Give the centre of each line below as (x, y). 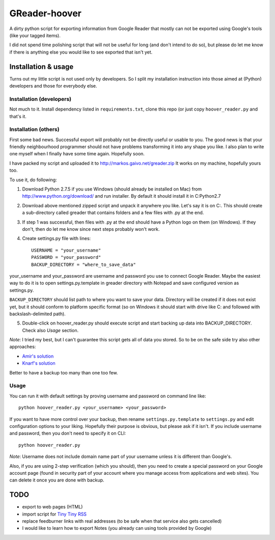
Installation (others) (34, 129)
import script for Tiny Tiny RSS (54, 514)
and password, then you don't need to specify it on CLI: (68, 434)
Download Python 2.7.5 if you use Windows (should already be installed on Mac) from (112, 189)
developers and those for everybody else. (53, 86)
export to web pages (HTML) (52, 507)
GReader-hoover (45, 13)
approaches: (23, 347)
